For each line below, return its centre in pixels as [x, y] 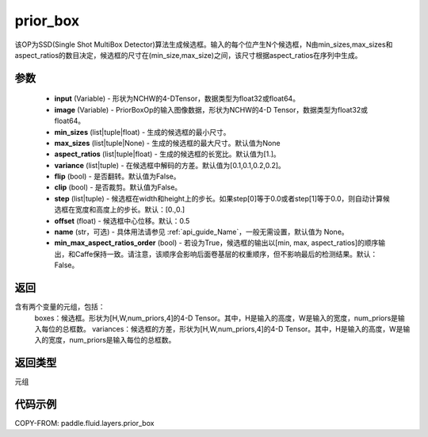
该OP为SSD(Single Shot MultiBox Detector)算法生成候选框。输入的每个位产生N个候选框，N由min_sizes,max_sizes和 [204, 44]
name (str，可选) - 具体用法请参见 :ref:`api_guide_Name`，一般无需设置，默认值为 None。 [201, 232]
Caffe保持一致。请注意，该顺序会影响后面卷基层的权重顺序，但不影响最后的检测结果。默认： [226, 254]
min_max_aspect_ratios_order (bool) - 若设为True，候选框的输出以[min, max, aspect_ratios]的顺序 [216, 243]
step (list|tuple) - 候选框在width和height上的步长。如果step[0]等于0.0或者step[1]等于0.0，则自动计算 [219, 198]
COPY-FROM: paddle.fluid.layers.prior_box [84, 424]
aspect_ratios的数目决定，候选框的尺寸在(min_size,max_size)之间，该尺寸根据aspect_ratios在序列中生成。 [188, 55]
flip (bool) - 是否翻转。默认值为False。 [117, 176]
